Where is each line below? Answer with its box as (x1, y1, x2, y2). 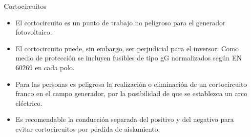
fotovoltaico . (15, 27, 52, 37)
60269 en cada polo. (15, 62, 75, 72)
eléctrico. (15, 98, 42, 108)
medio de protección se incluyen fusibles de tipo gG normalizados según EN (15, 53, 242, 63)
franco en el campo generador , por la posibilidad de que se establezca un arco (15, 88, 248, 98)
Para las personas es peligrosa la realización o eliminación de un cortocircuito (15, 78, 247, 89)
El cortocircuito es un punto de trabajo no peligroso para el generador (15, 17, 226, 27)
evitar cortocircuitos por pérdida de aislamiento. (15, 123, 160, 134)
